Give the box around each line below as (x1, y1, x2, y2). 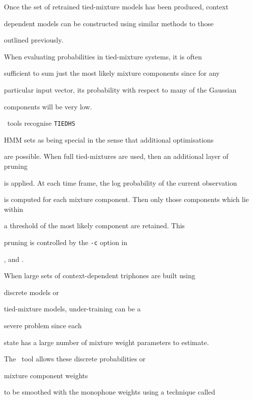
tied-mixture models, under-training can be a (4, 303, 141, 314)
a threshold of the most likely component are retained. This (4, 220, 185, 231)
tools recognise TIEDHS (7, 118, 75, 128)
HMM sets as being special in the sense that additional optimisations (4, 134, 214, 145)
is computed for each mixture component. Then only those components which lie (4, 194, 249, 204)
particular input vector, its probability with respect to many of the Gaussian (4, 84, 237, 95)
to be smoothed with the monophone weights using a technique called (4, 387, 215, 397)
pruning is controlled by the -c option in (4, 237, 128, 247)
